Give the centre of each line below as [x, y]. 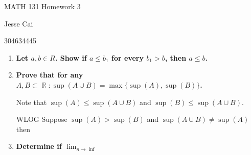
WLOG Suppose [42, 119]
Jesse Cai [19, 23]
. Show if [71, 57]
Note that [31, 102]
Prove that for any [50, 75]
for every [128, 57]
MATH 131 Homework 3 [42, 6]
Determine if [39, 146]
